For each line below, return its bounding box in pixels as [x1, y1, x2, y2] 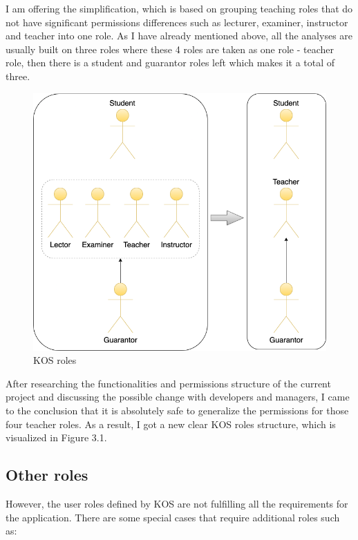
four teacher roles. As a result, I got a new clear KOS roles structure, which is [6, 416, 336, 431]
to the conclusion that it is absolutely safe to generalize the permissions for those [6, 403, 349, 417]
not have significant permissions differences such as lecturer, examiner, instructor [6, 15, 348, 29]
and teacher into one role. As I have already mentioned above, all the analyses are [6, 28, 353, 43]
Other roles [6, 464, 88, 485]
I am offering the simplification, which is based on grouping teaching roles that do [6, 1, 353, 15]
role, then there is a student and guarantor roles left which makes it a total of [6, 55, 335, 70]
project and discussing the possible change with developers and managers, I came [6, 389, 350, 404]
